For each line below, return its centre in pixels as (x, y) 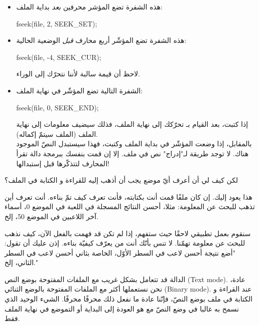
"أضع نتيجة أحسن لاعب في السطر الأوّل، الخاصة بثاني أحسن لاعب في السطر (120, 252)
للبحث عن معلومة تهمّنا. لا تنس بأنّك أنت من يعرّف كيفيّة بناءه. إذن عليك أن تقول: (125, 243)
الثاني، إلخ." (21, 262)
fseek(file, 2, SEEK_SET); (57, 23)
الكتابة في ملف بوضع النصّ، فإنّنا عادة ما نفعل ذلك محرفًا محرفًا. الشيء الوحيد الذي (129, 299)
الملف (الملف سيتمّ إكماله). (57, 134)
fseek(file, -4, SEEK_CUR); (59, 57)
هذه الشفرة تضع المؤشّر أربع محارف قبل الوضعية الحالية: (101, 40)
